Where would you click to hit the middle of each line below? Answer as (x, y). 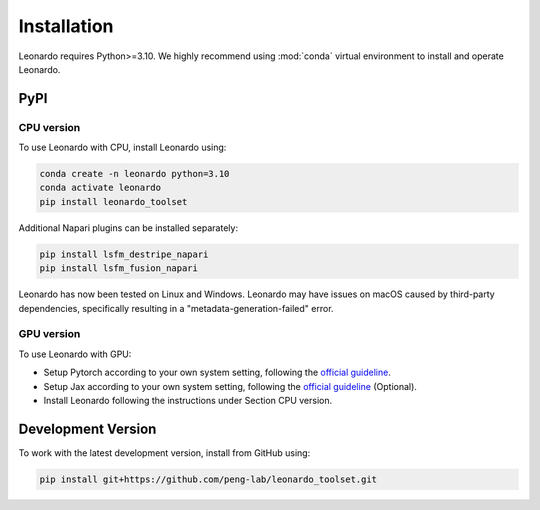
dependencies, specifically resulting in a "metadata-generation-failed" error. (176, 308)
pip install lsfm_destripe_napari (124, 254)
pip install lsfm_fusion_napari (119, 268)
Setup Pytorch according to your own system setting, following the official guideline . (217, 372)
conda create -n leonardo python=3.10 (134, 174)
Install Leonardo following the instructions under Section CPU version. (188, 400)
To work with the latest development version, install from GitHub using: (164, 452)
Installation (66, 26)
